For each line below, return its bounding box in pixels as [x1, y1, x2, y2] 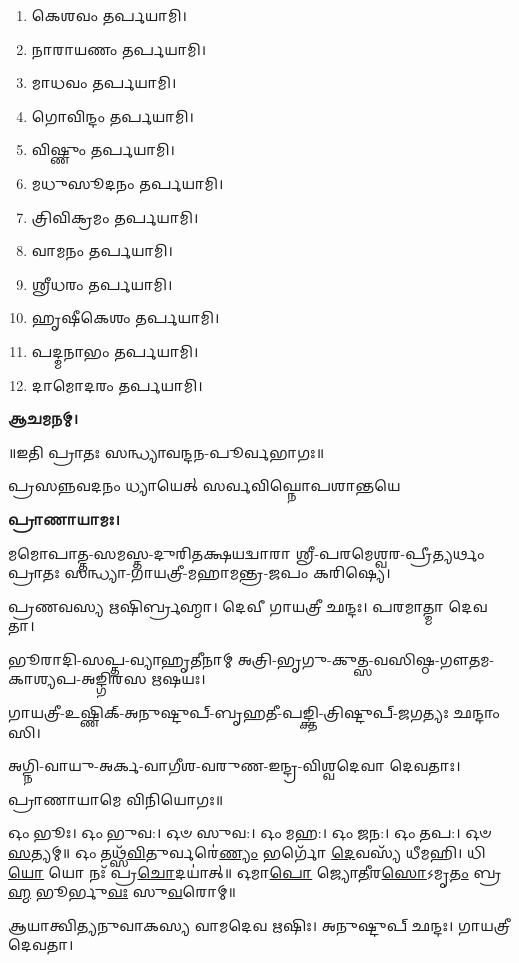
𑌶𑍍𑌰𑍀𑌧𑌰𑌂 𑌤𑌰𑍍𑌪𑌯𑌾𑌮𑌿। [31, 273, 173, 294]
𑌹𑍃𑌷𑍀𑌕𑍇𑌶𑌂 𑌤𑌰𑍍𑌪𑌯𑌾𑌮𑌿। [31, 307, 220, 328]
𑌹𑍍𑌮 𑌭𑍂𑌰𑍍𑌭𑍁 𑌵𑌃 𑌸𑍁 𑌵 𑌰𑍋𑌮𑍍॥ [8, 881, 236, 902]
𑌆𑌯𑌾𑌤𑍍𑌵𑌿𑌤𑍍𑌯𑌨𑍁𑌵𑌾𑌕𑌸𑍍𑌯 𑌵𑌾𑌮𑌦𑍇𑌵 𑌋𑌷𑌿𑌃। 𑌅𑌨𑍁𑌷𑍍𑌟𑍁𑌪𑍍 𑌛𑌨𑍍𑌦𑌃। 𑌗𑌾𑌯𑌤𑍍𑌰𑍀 [8, 914, 511, 935]
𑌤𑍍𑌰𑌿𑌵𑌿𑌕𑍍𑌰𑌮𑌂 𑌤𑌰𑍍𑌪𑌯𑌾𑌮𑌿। [31, 206, 199, 227]
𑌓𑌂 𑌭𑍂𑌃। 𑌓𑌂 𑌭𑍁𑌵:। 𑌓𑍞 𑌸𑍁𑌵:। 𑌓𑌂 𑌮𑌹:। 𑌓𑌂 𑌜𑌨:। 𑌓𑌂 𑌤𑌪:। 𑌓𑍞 [8, 822, 492, 843]
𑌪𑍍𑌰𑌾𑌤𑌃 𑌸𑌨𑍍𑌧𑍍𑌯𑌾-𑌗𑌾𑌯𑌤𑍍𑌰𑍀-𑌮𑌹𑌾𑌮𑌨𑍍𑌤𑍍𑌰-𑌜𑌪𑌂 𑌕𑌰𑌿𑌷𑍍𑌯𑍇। [8, 562, 391, 583]
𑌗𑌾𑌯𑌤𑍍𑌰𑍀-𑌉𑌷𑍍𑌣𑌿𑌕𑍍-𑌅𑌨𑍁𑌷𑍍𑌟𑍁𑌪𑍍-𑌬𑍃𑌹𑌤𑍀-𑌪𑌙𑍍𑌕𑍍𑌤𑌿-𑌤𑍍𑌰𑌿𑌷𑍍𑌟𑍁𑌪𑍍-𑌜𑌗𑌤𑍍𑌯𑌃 [8, 702, 449, 723]
